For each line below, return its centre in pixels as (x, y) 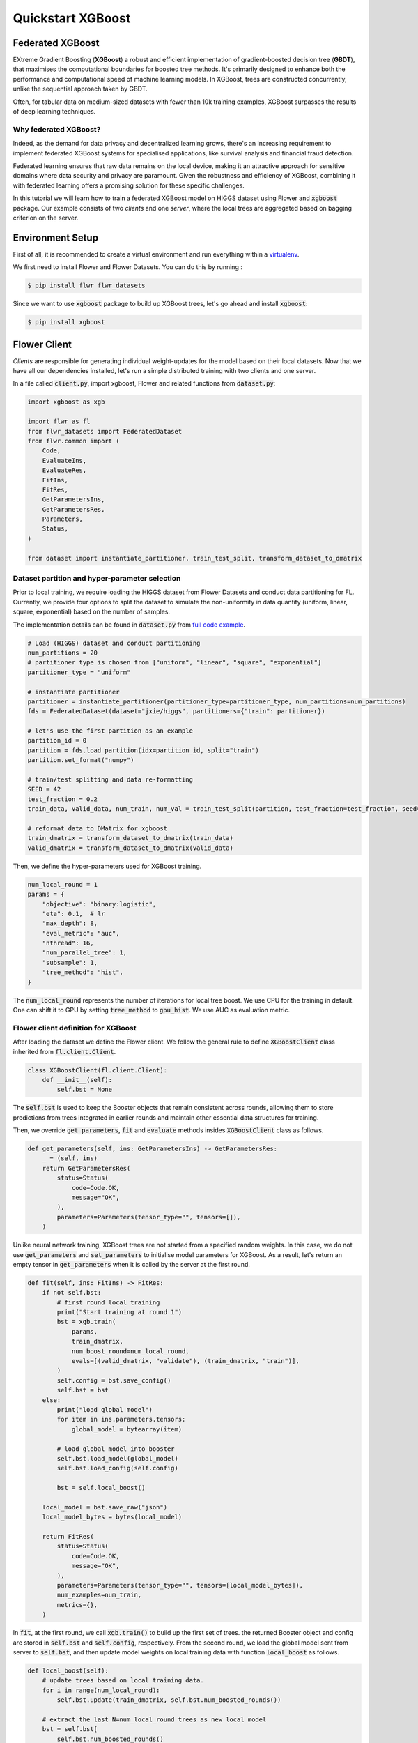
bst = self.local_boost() (101, 1488)
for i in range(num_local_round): (101, 1690)
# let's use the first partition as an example (110, 731)
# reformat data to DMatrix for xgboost (97, 828)
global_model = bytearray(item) (127, 1429)
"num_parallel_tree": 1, (85, 953)
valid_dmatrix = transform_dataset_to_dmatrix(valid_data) (130, 848)
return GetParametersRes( (86, 1168)
